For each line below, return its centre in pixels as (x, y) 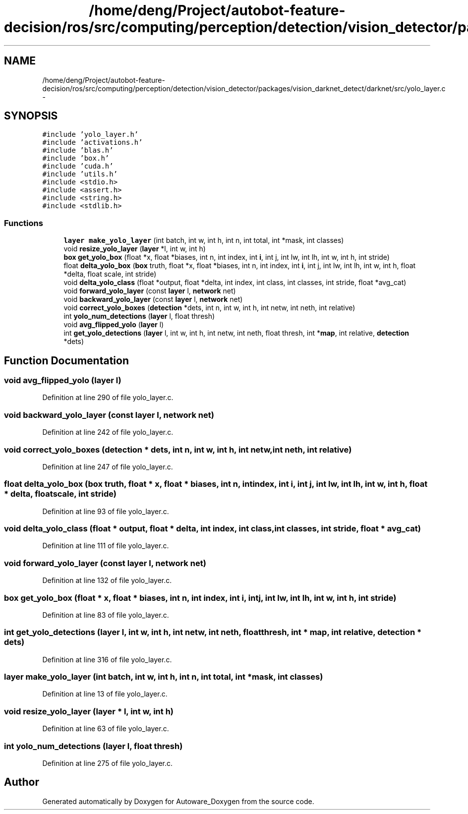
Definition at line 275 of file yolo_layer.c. (108, 763)
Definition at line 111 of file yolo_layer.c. (106, 546)
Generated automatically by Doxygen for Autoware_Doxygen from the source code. (178, 801)
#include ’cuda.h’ (78, 166)
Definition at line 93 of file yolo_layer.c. (106, 511)
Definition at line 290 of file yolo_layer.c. (108, 398)
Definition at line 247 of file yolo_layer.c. (108, 466)
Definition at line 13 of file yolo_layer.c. (105, 694)
